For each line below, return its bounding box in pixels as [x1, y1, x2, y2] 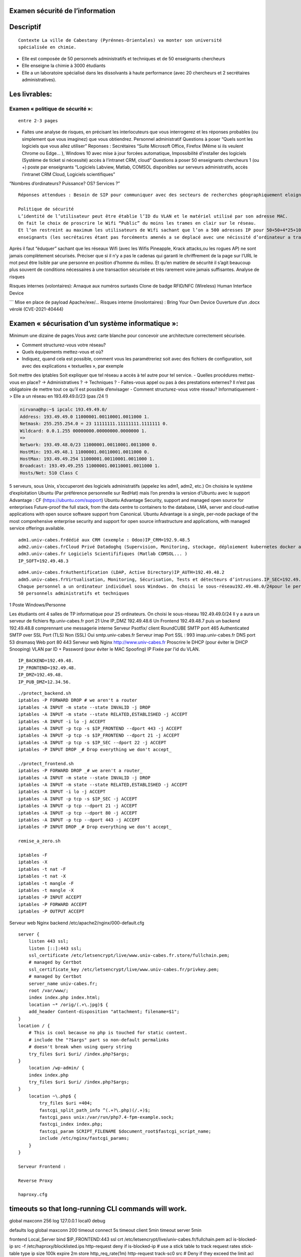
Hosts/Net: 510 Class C [20, 470, 79, 476]
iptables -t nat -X [18, 873, 66, 879]
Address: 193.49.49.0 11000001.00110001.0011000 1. [20, 414, 150, 419]
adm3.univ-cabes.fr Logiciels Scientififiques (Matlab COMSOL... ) [18, 551, 188, 557]
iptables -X [18, 859, 48, 865]
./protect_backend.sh [18, 690, 71, 696]
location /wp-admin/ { [28, 1065, 85, 1071]
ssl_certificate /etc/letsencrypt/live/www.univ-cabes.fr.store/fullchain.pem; [28, 953, 230, 958]
